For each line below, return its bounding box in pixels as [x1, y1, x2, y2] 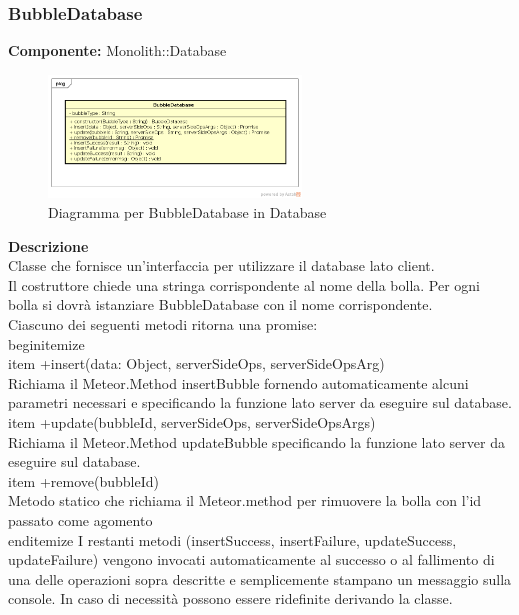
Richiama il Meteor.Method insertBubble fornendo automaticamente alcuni [8, 372, 469, 393]
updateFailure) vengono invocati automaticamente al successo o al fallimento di [8, 549, 495, 570]
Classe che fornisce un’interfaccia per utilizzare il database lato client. [8, 255, 435, 276]
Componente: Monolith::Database [8, 40, 227, 61]
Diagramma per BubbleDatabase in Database [48, 202, 327, 223]
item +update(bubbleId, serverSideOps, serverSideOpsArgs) [8, 411, 376, 432]
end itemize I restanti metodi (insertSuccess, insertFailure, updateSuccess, [8, 529, 457, 550]
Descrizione [8, 235, 89, 256]
